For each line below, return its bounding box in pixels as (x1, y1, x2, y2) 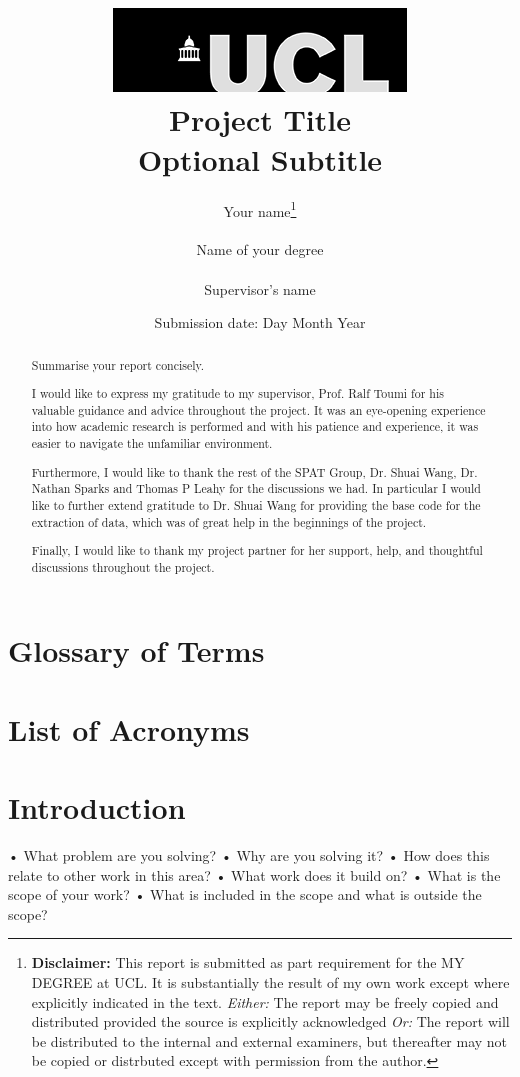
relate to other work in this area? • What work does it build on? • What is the (8, 864, 501, 885)
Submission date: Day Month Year (154, 312, 366, 333)
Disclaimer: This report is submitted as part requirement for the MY (31, 952, 465, 973)
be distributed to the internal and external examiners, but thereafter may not (31, 1030, 508, 1051)
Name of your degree (196, 239, 324, 260)
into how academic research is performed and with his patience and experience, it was (31, 418, 479, 435)
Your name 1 (223, 197, 297, 221)
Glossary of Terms (8, 630, 265, 671)
